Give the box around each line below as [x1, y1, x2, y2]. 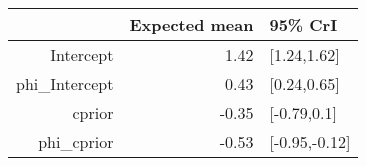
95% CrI [269, 13, 338, 36]
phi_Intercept [16, 72, 114, 95]
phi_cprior [38, 130, 114, 153]
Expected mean [129, 13, 254, 36]
